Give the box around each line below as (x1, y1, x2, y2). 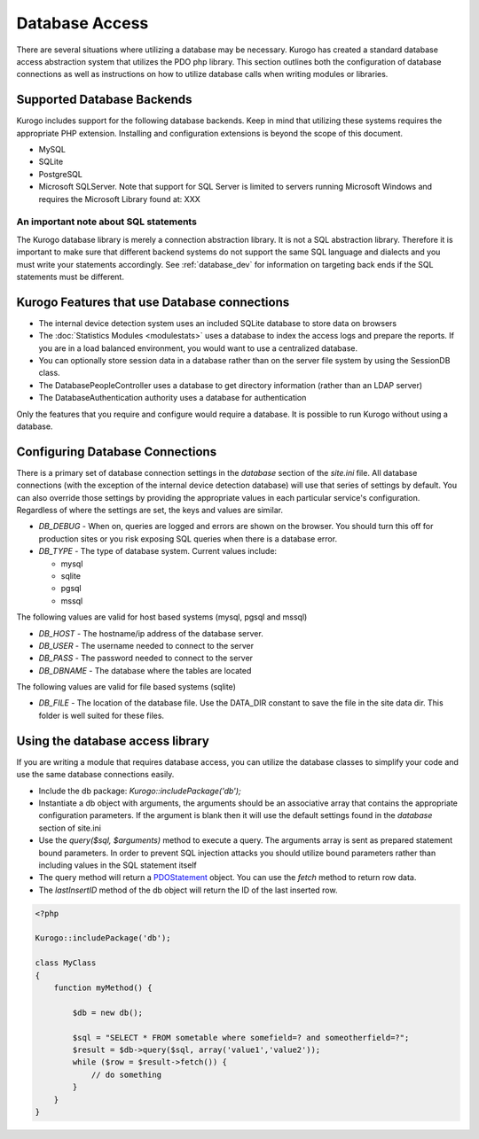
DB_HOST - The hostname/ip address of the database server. (38, 628, 263, 638)
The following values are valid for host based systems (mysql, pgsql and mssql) (16, 612, 308, 622)
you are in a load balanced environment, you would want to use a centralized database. (38, 342, 358, 354)
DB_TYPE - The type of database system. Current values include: (38, 546, 278, 557)
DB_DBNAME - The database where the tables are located (38, 665, 252, 675)
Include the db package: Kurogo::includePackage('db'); (38, 785, 241, 796)
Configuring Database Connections (16, 444, 217, 459)
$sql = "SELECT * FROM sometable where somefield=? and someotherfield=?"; (72, 1033, 410, 1042)
